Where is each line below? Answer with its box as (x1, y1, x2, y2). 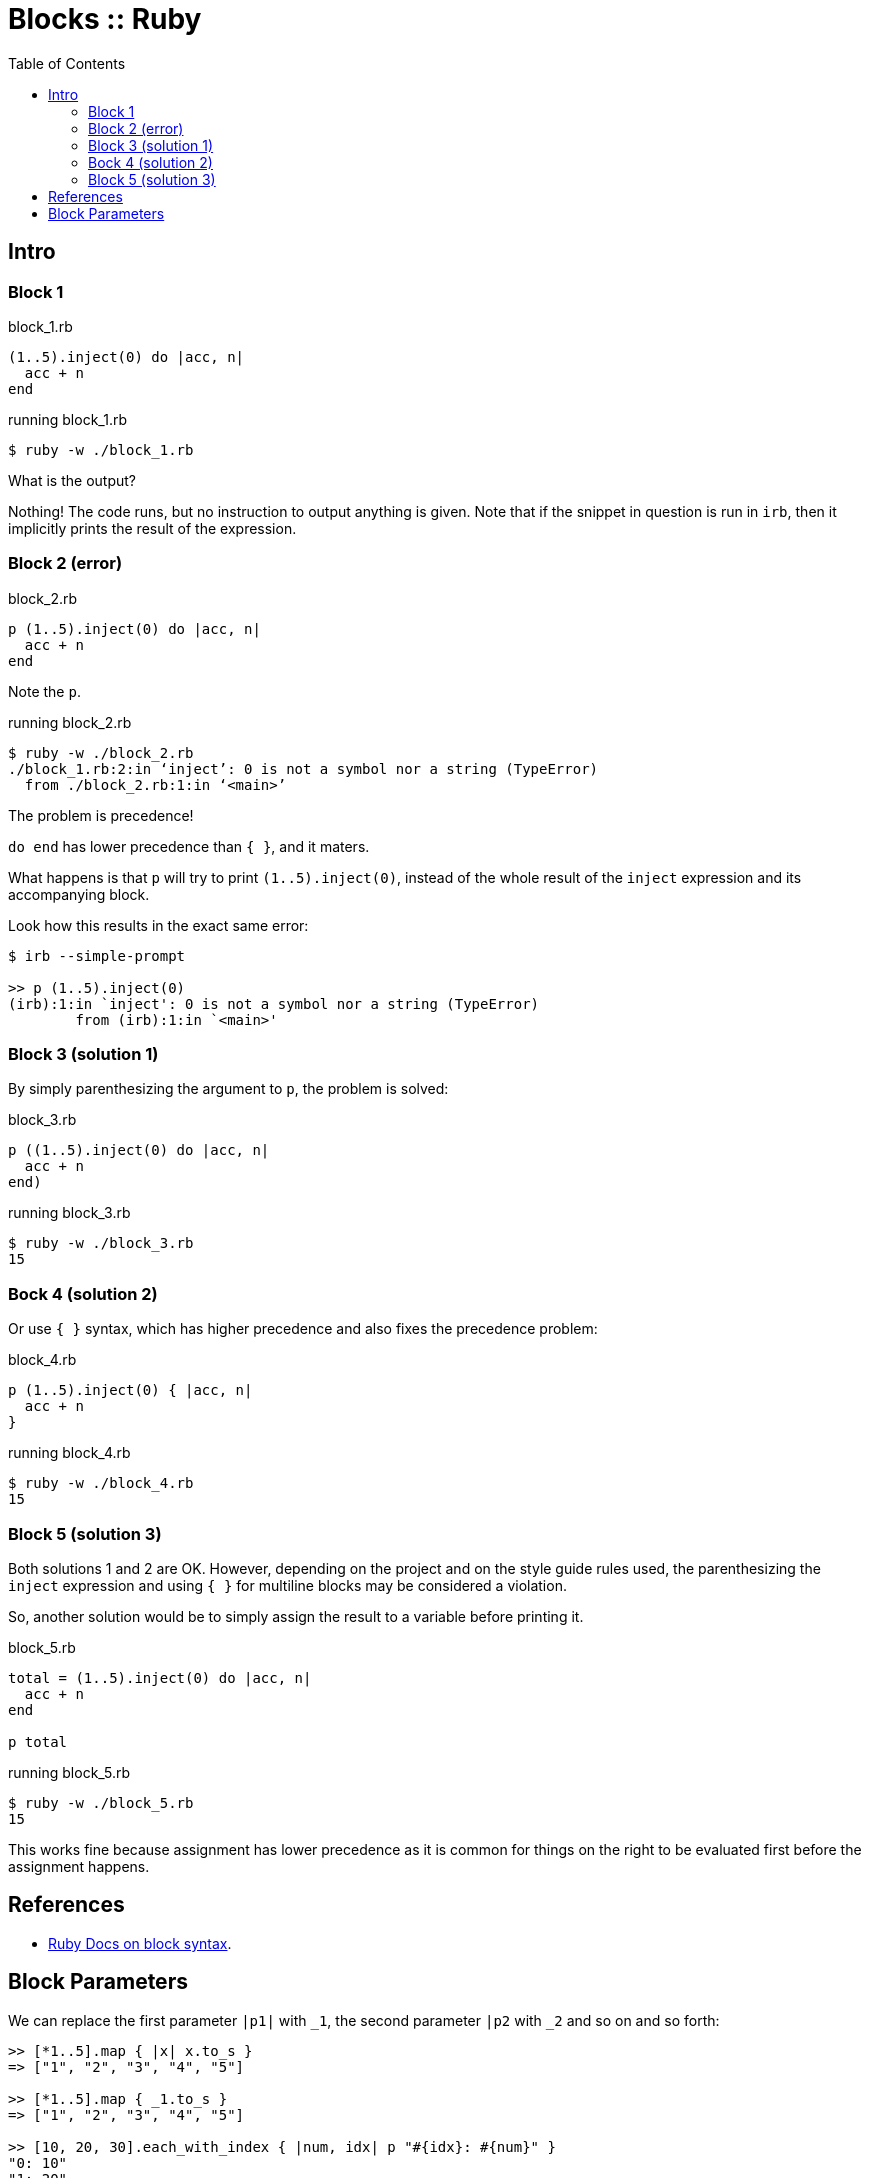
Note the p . (8, 682, 81, 700)
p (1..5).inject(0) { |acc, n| (8, 1382, 253, 1399)
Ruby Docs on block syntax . (48, 1934, 232, 1952)
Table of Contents (8, 54, 126, 72)
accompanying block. (8, 885, 150, 903)
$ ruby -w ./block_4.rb (8, 1475, 194, 1492)
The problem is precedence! (8, 806, 194, 824)
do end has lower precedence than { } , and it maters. (8, 837, 370, 855)
